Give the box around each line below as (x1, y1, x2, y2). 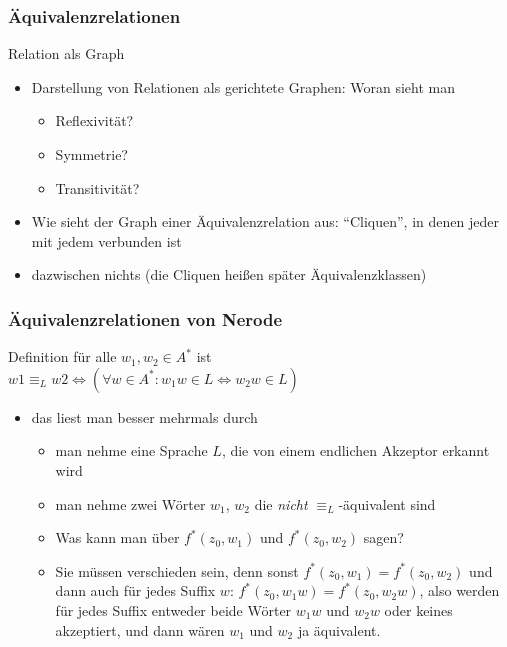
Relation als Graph (8, 43, 125, 64)
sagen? (363, 527, 404, 548)
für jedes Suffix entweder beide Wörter (55, 599, 292, 620)
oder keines (384, 599, 453, 620)
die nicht (254, 493, 308, 514)
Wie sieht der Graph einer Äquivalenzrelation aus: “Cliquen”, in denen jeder (31, 211, 499, 232)
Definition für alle (8, 346, 117, 367)
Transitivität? (55, 177, 140, 198)
